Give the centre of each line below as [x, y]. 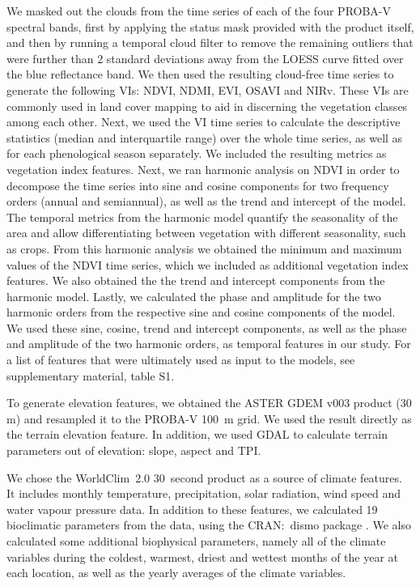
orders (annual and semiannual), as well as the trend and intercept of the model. [206, 201]
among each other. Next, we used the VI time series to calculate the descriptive [204, 122]
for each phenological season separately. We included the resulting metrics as [197, 153]
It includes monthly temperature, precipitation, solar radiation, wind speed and [204, 493]
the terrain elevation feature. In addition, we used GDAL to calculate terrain [197, 434]
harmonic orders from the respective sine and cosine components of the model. [201, 312]
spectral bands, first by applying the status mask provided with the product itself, [210, 26]
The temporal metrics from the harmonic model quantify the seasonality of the [202, 217]
